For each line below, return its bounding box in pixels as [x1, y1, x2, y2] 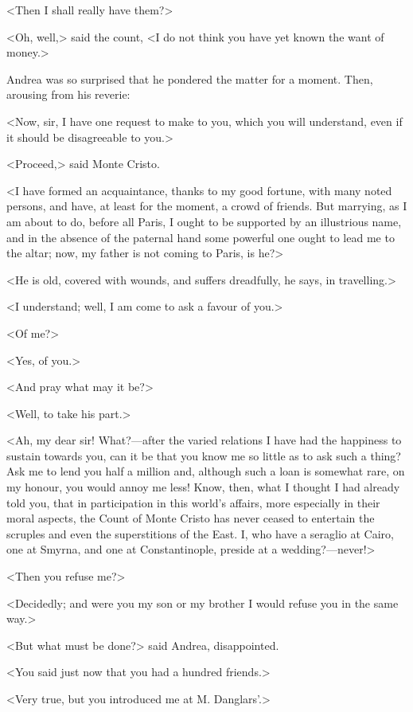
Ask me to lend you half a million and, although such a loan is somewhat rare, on [6, 463, 405, 479]
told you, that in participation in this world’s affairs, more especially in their [6, 494, 380, 511]
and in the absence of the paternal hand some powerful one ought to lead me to [6, 229, 395, 245]
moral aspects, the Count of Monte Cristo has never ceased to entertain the [6, 510, 375, 526]
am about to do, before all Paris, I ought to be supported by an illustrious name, [6, 213, 402, 229]
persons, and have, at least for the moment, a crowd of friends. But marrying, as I [6, 198, 407, 214]
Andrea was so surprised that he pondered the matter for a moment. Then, [6, 70, 373, 87]
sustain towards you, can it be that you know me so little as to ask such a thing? [6, 447, 401, 464]
